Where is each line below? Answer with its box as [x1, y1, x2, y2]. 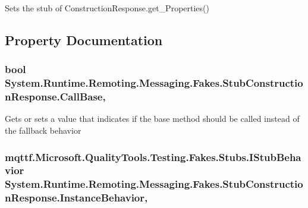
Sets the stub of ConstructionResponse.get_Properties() [5, 2, 209, 14]
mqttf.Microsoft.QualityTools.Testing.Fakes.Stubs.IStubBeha [5, 149, 301, 164]
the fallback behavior [5, 124, 81, 137]
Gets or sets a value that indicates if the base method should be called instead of [5, 112, 300, 125]
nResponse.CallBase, [5, 89, 106, 104]
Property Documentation [5, 30, 163, 49]
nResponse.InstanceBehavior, [5, 190, 148, 205]
